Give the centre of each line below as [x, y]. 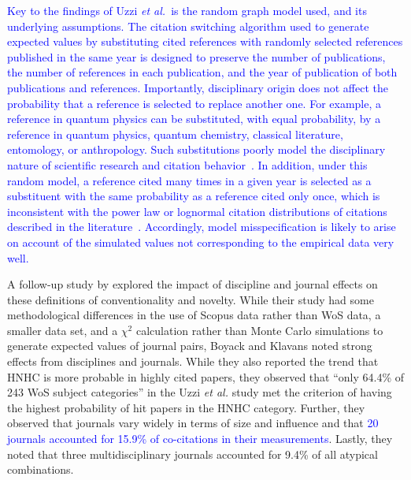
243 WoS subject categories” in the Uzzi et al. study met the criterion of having [200, 392]
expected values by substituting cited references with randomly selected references [205, 41]
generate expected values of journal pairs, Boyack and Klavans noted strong [190, 346]
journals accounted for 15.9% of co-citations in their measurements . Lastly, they [200, 439]
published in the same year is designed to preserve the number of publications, [196, 56]
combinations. [41, 469]
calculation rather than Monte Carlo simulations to [259, 330]
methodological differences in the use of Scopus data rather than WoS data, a [194, 315]
